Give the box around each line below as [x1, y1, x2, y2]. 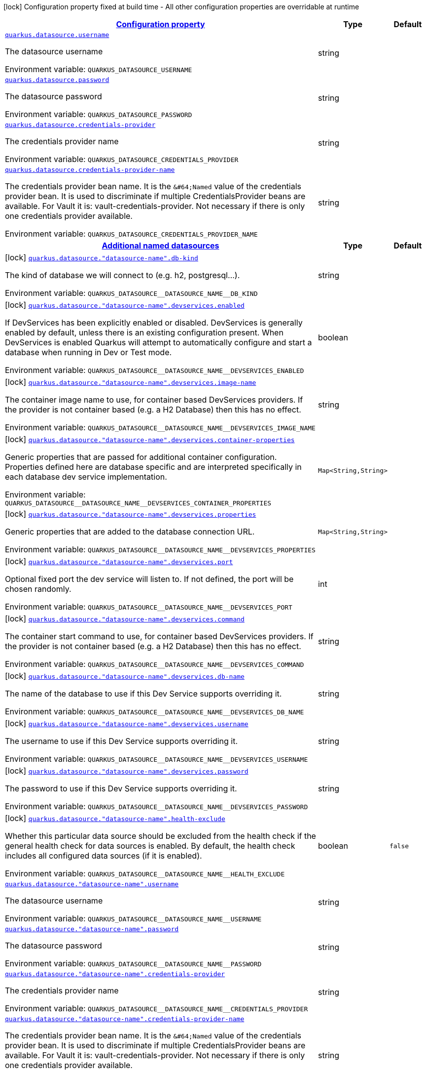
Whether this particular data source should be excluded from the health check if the [5, 831, 316, 841]
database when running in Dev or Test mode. [5, 347, 172, 357]
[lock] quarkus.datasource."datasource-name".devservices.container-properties [5, 434, 295, 444]
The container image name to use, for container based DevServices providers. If [5, 395, 303, 405]
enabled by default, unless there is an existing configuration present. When [5, 328, 284, 337]
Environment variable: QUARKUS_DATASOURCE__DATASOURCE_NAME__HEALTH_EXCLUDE [5, 868, 285, 878]
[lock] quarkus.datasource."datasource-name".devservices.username [5, 718, 248, 728]
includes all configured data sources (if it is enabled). [5, 851, 202, 861]
